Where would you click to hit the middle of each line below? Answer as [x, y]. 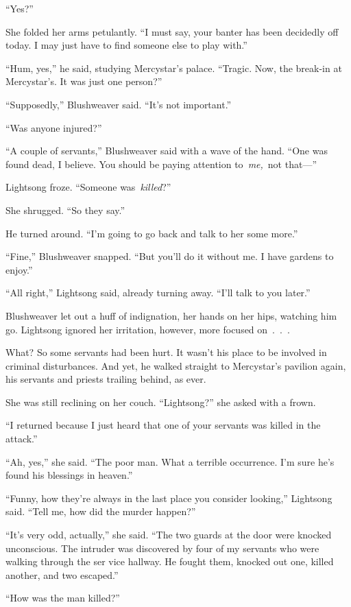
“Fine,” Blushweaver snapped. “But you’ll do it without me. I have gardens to [170, 256]
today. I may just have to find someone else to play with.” [126, 45]
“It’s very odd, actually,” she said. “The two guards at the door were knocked [169, 535]
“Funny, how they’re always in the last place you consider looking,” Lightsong [169, 498]
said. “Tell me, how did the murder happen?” [101, 511]
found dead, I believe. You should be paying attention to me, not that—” [161, 164]
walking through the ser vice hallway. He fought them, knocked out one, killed [170, 561]
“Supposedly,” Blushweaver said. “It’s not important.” [119, 104]
